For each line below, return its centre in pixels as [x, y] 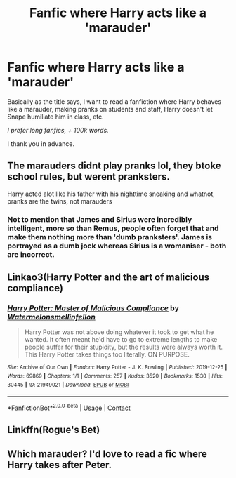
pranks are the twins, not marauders [60, 201]
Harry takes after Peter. [60, 465]
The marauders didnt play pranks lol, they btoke [114, 166]
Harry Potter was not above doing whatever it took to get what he [119, 332]
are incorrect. [31, 254]
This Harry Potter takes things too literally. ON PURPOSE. [107, 354]
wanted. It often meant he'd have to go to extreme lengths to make [121, 340]
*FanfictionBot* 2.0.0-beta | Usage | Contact [69, 407]
